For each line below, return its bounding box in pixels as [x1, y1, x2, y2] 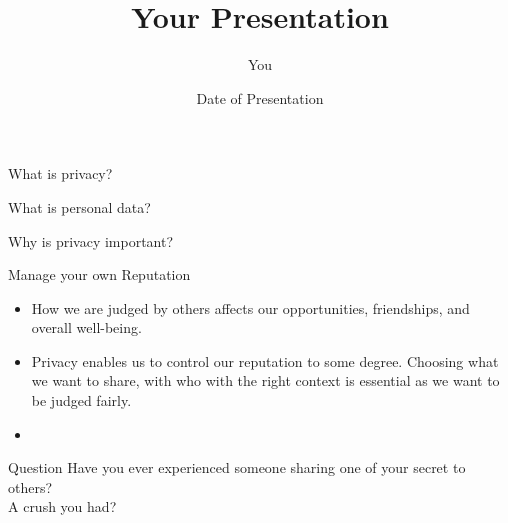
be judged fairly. [31, 390, 132, 411]
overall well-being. [31, 317, 142, 338]
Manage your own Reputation [8, 264, 191, 285]
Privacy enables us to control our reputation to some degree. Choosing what [31, 350, 499, 371]
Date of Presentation [196, 87, 324, 108]
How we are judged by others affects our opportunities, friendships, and [31, 297, 470, 318]
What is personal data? [8, 196, 151, 217]
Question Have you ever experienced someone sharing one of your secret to [8, 457, 466, 478]
